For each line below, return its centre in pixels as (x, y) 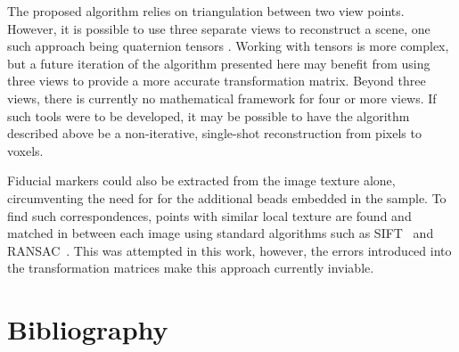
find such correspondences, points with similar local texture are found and (209, 215)
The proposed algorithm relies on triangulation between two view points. (206, 11)
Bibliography (88, 329)
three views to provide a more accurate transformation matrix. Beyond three (217, 81)
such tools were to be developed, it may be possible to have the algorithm (209, 115)
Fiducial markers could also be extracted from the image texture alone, (201, 180)
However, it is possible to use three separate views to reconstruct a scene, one (219, 28)
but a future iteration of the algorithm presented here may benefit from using (219, 63)
